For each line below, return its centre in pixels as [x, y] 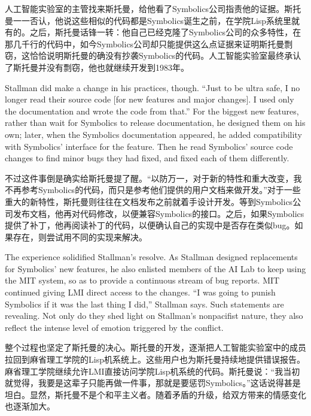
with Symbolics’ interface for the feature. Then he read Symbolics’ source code [149, 146]
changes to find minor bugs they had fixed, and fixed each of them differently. [147, 158]
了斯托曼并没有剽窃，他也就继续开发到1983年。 [97, 67]
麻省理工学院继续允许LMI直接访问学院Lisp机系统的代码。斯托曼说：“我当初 [153, 371]
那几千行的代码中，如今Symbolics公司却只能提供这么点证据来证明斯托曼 [145, 43]
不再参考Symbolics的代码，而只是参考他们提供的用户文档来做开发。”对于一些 [153, 190]
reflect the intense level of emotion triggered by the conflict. [114, 327]
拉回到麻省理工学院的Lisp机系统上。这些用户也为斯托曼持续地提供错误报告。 [155, 359]
